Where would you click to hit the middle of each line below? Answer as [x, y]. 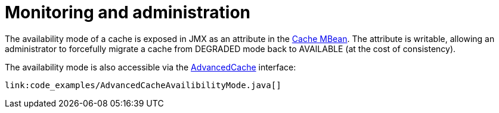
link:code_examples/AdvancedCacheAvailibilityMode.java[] [143, 85]
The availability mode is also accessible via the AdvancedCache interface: [151, 67]
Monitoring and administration [128, 12]
